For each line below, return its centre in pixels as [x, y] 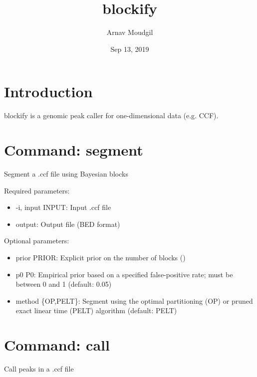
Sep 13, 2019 [130, 49]
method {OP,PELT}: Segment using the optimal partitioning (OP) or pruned [134, 300]
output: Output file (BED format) [68, 224]
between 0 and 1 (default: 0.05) [64, 284]
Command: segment [74, 150]
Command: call [57, 345]
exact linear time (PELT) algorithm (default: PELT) [96, 310]
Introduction [48, 92]
